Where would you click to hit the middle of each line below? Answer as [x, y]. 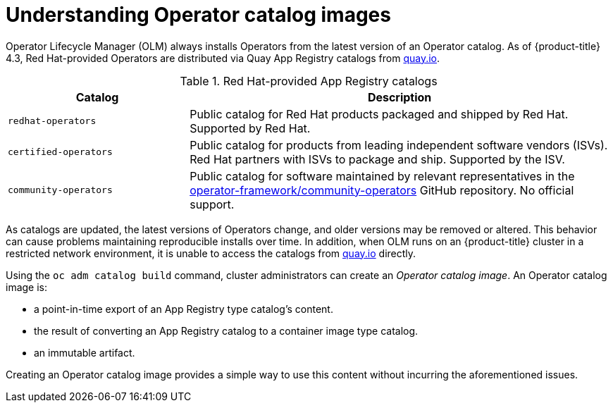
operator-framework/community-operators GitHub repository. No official [382, 190]
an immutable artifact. [85, 352]
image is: [27, 287]
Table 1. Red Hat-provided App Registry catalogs [309, 81]
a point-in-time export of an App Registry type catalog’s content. [184, 309]
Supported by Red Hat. [250, 128]
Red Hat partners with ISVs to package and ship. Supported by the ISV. [377, 159]
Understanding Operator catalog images [198, 15]
